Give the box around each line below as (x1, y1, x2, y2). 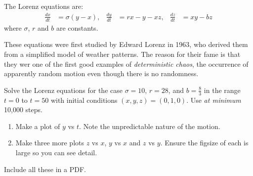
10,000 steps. (4, 104, 42, 115)
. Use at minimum (186, 94, 241, 105)
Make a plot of (15, 121, 60, 131)
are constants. (56, 22, 98, 33)
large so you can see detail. (15, 147, 97, 157)
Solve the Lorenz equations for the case (4, 85, 123, 95)
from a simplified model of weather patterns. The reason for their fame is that (4, 48, 241, 59)
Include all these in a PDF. (4, 164, 86, 174)
